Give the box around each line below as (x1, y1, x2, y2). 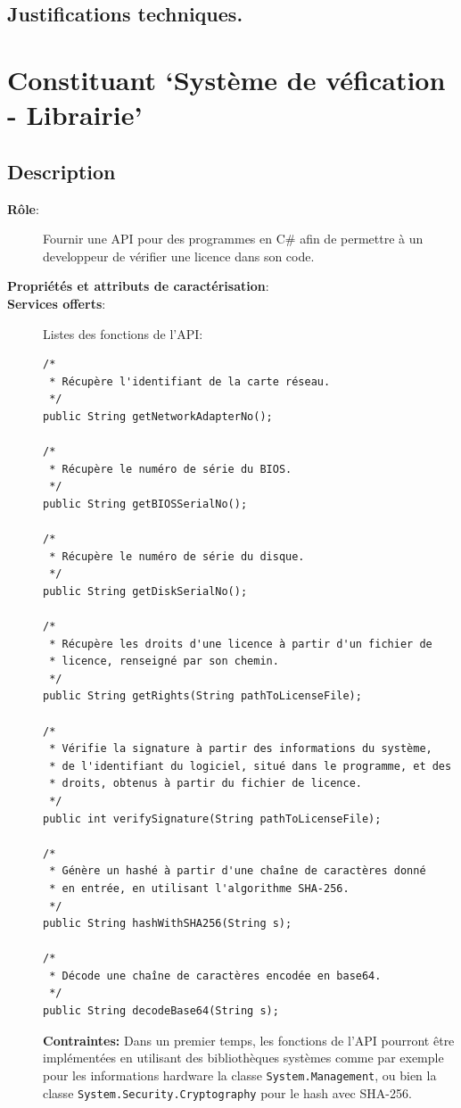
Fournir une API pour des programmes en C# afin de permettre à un (43, 229, 424, 248)
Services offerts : (7, 294, 106, 312)
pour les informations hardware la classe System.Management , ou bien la (43, 1065, 437, 1084)
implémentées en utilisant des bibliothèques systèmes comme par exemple (43, 1048, 444, 1067)
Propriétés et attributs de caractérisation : (7, 277, 269, 295)
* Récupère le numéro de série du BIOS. (49, 462, 292, 475)
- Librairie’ (7, 96, 143, 133)
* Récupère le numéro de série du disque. (49, 550, 305, 563)
